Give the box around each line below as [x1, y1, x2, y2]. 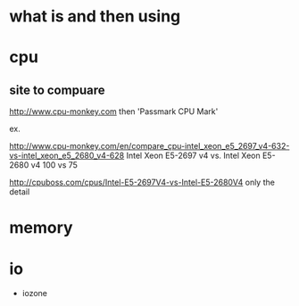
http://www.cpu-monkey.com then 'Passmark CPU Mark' [9, 106, 219, 117]
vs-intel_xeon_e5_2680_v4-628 [9, 150, 125, 161]
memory [9, 218, 73, 238]
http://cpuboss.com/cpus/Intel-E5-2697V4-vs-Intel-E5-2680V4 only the [9, 177, 275, 188]
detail [9, 186, 30, 197]
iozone [21, 288, 47, 299]
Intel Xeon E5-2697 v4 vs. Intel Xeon [126, 150, 261, 161]
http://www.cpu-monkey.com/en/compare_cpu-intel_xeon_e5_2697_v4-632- [9, 141, 290, 152]
